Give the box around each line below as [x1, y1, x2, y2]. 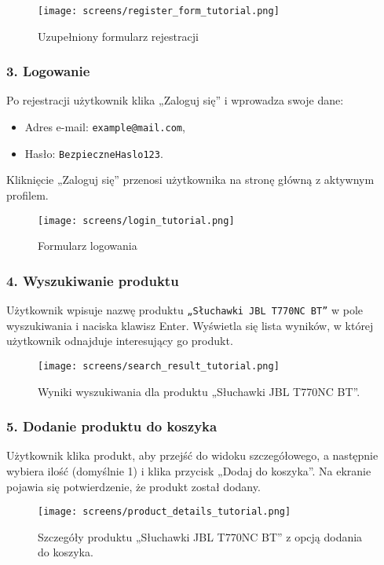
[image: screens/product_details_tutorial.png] [38, 506, 291, 518]
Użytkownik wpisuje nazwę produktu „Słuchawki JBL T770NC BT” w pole [6, 302, 364, 318]
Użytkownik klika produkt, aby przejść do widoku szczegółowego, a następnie [6, 447, 379, 464]
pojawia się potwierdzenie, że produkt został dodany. [6, 478, 261, 494]
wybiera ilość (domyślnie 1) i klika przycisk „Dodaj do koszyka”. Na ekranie [6, 462, 371, 479]
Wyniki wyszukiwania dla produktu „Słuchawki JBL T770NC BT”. [38, 383, 360, 399]
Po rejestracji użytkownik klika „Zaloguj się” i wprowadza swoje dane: [6, 92, 344, 108]
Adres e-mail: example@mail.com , [24, 119, 185, 135]
